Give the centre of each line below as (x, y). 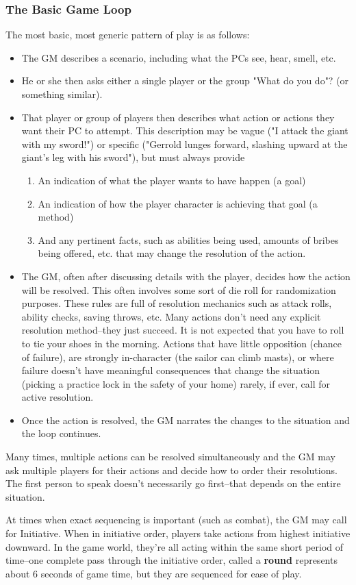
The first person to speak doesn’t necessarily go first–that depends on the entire (173, 483)
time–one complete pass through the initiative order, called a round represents (171, 560)
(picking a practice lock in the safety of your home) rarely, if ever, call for (176, 383)
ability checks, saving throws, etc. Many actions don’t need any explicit (171, 316)
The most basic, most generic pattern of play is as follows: (128, 35)
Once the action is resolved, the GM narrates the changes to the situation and (186, 420)
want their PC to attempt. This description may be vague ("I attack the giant (185, 130)
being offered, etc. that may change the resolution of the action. (172, 253)
